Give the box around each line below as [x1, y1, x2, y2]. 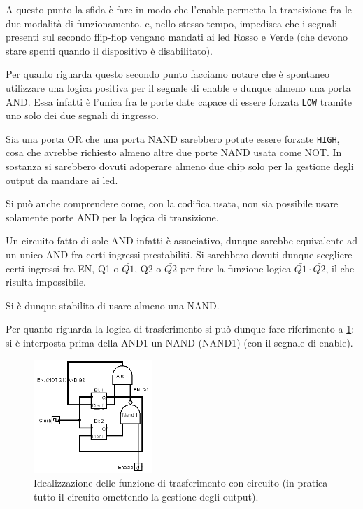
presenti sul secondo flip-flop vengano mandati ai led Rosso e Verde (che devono [6, 29, 348, 44]
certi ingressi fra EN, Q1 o [6, 260, 119, 275]
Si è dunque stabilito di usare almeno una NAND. [6, 298, 220, 312]
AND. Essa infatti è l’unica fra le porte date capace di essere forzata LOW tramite [6, 94, 352, 109]
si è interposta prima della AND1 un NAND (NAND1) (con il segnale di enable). [6, 335, 353, 349]
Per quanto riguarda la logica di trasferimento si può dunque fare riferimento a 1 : [6, 321, 355, 336]
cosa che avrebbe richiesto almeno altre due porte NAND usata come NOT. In [6, 145, 342, 160]
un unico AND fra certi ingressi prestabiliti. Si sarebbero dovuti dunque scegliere [6, 247, 353, 262]
